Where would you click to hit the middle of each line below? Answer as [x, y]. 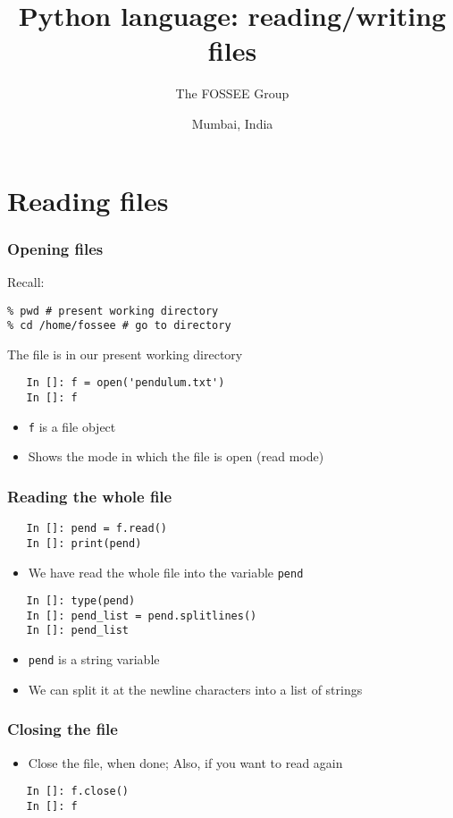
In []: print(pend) [84, 543]
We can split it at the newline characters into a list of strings [195, 689]
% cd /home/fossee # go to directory [119, 326]
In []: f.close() [78, 792]
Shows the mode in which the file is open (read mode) [176, 456]
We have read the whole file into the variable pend [166, 572]
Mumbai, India [232, 123]
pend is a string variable [94, 659]
